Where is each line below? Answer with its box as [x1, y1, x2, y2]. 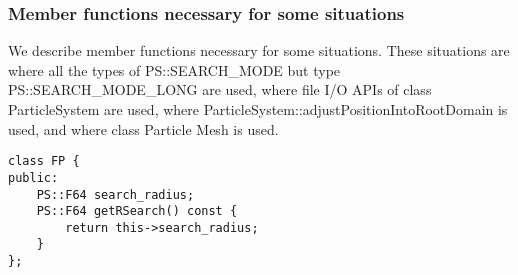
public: [8, 170, 59, 185]
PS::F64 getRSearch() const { [36, 204, 238, 219]
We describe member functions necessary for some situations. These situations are [8, 40, 510, 61]
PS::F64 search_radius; [36, 187, 195, 202]
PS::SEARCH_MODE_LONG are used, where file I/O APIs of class [8, 79, 432, 100]
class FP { [8, 154, 80, 169]
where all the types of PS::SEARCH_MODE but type [8, 59, 341, 80]
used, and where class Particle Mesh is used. [8, 118, 279, 139]
